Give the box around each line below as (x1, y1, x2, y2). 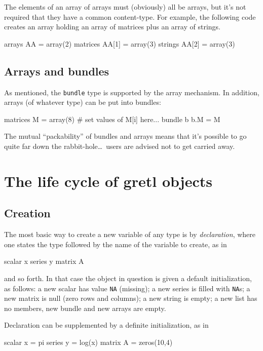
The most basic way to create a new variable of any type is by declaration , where (4, 229, 255, 240)
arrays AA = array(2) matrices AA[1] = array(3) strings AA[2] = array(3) (4, 38, 235, 49)
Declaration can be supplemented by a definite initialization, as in (4, 320, 209, 330)
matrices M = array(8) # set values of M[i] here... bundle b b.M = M (4, 113, 220, 124)
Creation (4, 205, 51, 221)
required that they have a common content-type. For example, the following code (4, 11, 256, 22)
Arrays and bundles (4, 63, 109, 79)
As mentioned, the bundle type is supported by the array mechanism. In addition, (4, 87, 259, 97)
